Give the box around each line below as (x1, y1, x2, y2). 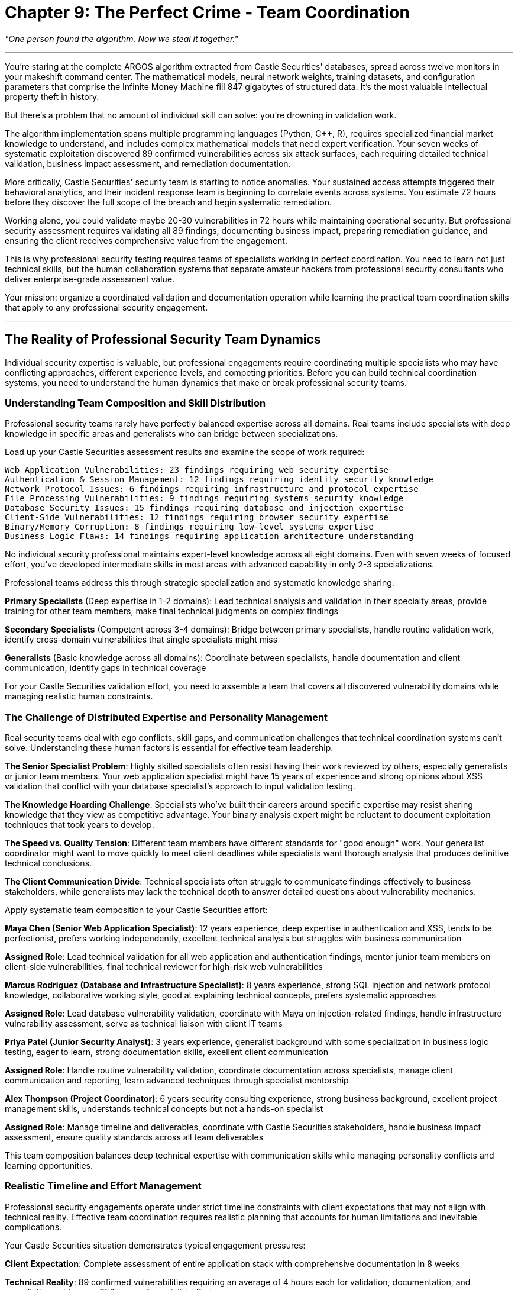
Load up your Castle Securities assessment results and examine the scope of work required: (5, 447, 365, 457)
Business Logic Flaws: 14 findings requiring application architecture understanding (5, 531, 414, 541)
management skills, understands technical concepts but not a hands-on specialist (5, 1104, 323, 1114)
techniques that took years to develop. (5, 820, 154, 830)
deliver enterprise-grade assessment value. (5, 273, 175, 284)
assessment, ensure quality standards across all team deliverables (5, 1132, 264, 1143)
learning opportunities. (5, 1160, 93, 1171)
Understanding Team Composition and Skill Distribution (5, 396, 266, 409)
